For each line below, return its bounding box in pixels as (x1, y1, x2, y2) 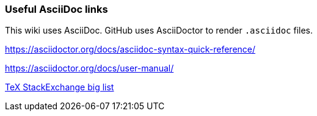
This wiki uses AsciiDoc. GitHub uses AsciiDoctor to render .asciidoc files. (5, 25, 313, 36)
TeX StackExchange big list (5, 82, 114, 93)
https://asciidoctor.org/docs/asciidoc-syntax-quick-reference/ (5, 44, 256, 55)
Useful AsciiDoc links (5, 3, 108, 15)
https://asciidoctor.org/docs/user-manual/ (5, 63, 174, 74)
